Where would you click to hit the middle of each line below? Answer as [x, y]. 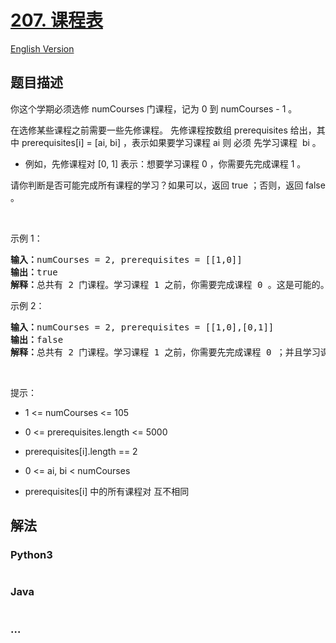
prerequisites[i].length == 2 [81, 451]
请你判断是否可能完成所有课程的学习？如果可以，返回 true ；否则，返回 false [168, 185]
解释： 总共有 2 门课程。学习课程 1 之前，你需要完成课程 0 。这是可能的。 [170, 284]
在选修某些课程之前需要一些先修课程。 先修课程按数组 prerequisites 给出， [163, 130]
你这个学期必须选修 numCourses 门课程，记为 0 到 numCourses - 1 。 [154, 108]
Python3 [31, 555]
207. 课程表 [56, 20]
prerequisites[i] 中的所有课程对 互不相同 [107, 491]
